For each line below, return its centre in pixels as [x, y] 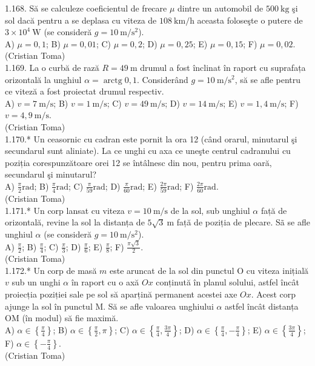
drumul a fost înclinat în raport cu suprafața [223, 67]
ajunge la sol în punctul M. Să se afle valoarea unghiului [109, 306]
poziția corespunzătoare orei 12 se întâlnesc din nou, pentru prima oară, [138, 162]
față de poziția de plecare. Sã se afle [243, 222]
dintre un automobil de [220, 8]
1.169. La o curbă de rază [52, 67]
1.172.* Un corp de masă [51, 270]
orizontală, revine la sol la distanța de [75, 222]
